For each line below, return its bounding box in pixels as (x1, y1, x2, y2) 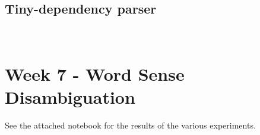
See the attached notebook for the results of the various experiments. (5, 119, 256, 131)
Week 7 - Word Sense (5, 61, 185, 85)
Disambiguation (5, 85, 135, 109)
